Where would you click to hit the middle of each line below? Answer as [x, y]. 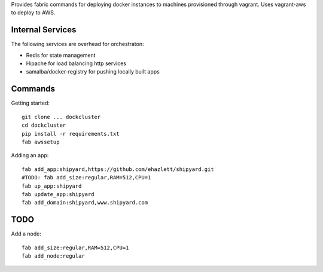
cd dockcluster [44, 125]
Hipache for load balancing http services [76, 63]
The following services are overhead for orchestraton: [77, 44]
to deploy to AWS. [33, 13]
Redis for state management [61, 55]
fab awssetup [41, 142]
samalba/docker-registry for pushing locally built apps [93, 72]
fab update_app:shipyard [58, 194]
